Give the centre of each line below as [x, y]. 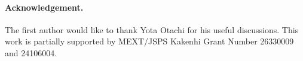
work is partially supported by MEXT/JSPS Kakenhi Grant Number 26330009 [149, 41]
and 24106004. [31, 52]
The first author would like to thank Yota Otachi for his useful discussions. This [152, 29]
